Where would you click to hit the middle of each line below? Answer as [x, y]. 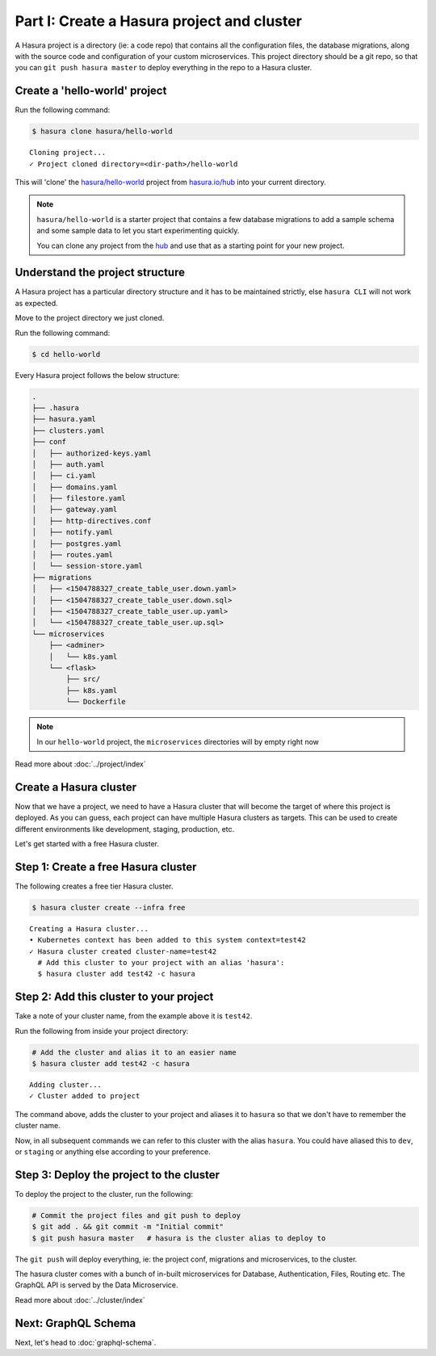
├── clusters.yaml [68, 430]
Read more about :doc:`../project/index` [80, 764]
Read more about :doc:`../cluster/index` [80, 1299]
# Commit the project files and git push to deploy [136, 1215]
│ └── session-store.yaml [87, 566]
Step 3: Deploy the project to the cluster [117, 1175]
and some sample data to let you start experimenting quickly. [138, 231]
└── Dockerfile [96, 702]
